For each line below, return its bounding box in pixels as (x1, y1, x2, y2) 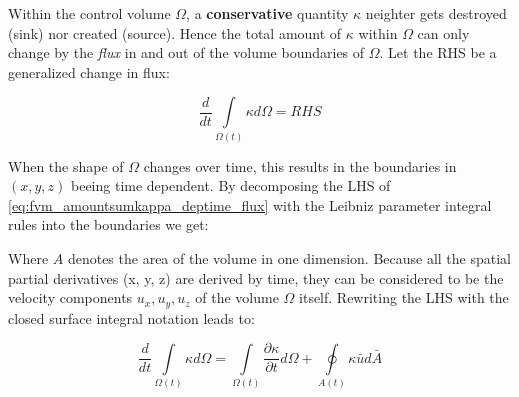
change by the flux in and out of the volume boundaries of (8, 42, 365, 63)
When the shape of (8, 155, 124, 176)
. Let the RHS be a (379, 42, 497, 63)
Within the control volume (8, 3, 171, 23)
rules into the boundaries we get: (8, 214, 209, 235)
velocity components (8, 287, 133, 308)
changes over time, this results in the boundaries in (143, 155, 457, 176)
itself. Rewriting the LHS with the (299, 287, 509, 308)
